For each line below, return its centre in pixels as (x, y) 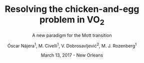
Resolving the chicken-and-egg (72, 9)
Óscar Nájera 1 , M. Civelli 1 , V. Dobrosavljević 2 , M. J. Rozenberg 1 (72, 45)
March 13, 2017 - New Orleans (72, 55)
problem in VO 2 (72, 20)
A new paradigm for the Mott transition (72, 35)
